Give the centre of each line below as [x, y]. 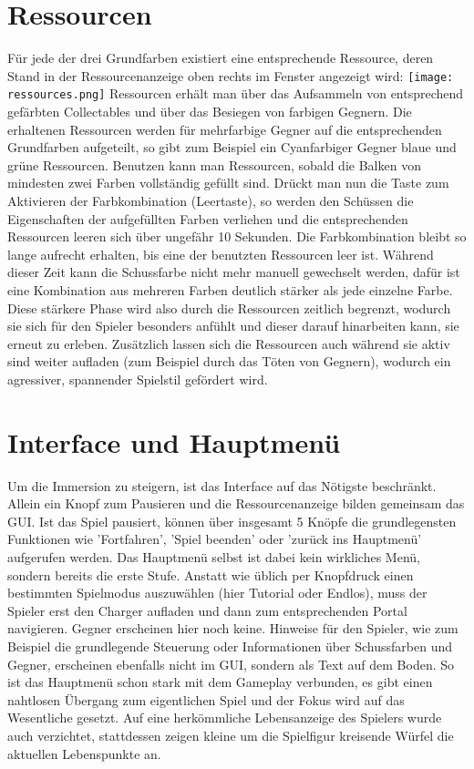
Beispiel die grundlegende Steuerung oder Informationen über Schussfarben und [230, 646]
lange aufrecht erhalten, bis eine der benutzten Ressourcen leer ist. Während [221, 254]
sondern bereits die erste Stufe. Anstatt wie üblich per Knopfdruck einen [211, 574]
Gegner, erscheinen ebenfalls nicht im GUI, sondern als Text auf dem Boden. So [231, 664]
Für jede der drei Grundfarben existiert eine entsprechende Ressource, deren [221, 58]
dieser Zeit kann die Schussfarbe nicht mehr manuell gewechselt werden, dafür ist [234, 272]
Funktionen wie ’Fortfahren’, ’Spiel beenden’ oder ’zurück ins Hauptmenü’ [215, 539]
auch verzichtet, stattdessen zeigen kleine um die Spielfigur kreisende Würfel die [231, 735]
